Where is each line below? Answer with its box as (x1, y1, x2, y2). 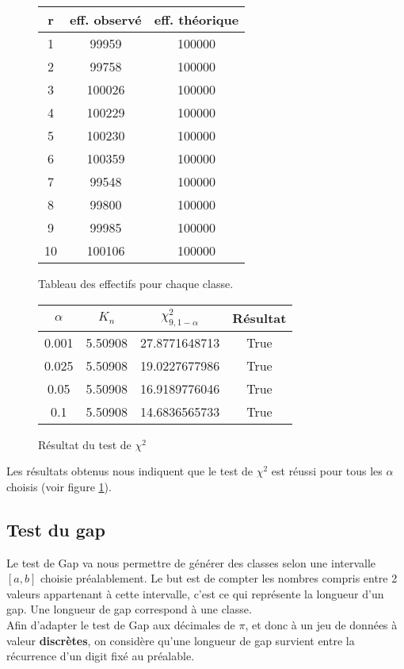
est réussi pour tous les (271, 463, 383, 479)
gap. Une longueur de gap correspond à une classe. (6, 601, 252, 617)
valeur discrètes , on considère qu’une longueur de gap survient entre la (6, 632, 355, 648)
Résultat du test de (38, 436, 131, 452)
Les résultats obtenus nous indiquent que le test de (6, 463, 253, 479)
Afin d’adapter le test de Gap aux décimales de (6, 616, 235, 632)
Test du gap (6, 517, 105, 541)
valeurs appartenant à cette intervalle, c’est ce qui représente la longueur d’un (6, 585, 384, 602)
